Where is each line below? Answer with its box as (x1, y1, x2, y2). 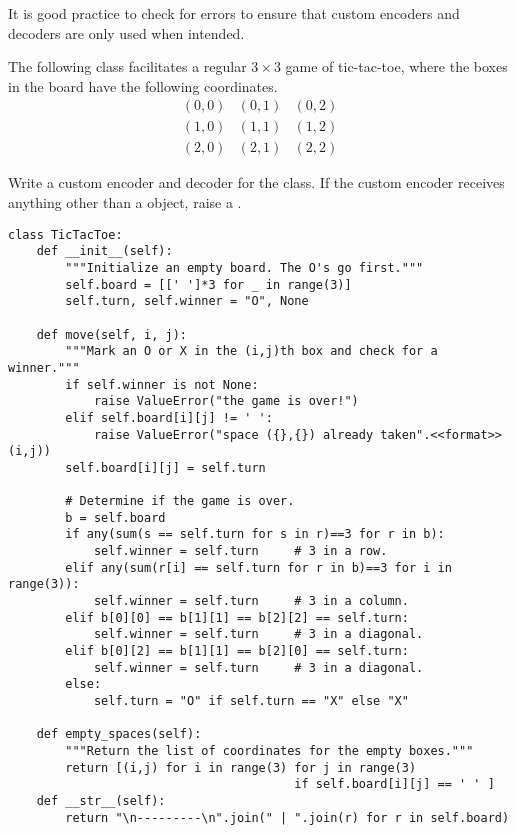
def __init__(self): (36, 244, 173, 259)
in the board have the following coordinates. (8, 75, 278, 96)
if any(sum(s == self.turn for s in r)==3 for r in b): (65, 527, 445, 542)
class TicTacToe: (8, 227, 123, 242)
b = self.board (65, 510, 166, 525)
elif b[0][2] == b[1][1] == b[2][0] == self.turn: (65, 644, 409, 659)
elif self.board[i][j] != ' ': (65, 410, 273, 425)
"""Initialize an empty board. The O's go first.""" (65, 260, 424, 275)
